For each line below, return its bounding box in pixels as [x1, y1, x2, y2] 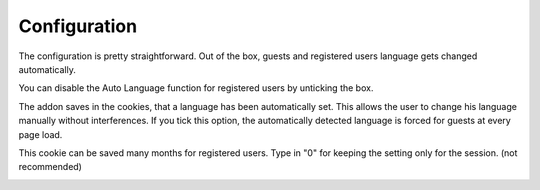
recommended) [18, 161, 82, 173]
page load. [18, 128, 63, 140]
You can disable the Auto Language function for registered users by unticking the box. [18, 82, 374, 94]
